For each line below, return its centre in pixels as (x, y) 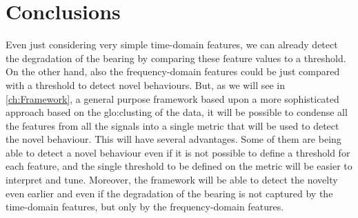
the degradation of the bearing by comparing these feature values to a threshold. (176, 58)
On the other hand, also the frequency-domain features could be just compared (173, 71)
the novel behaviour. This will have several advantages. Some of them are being (173, 139)
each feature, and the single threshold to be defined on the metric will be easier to (179, 166)
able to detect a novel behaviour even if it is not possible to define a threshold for (178, 152)
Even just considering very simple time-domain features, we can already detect (172, 44)
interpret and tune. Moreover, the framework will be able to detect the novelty (172, 180)
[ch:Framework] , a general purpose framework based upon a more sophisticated (172, 98)
